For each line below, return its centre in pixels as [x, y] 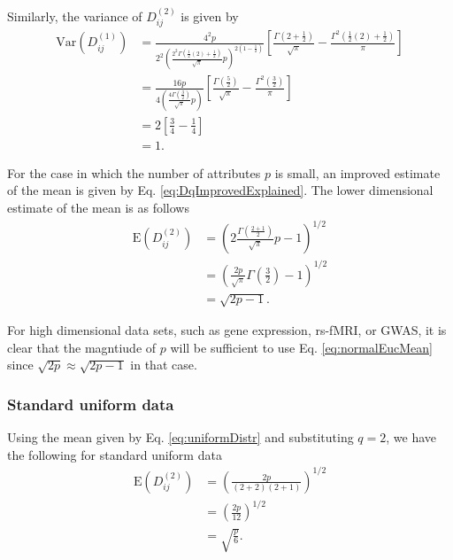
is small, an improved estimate [357, 172]
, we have [411, 437]
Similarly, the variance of [75, 16]
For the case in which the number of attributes [134, 172]
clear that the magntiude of [82, 347]
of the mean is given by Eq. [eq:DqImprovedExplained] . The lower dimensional [220, 190]
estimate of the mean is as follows [98, 207]
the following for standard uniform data [115, 454]
